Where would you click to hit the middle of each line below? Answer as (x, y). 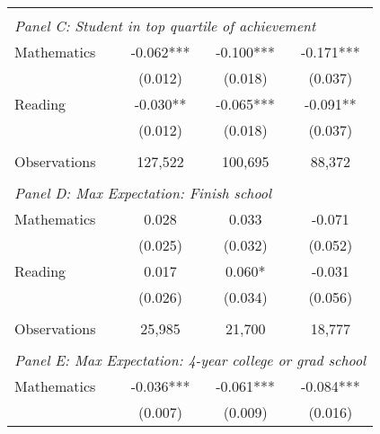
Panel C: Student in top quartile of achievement (165, 26)
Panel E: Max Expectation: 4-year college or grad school (190, 360)
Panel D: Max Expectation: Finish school (143, 193)
